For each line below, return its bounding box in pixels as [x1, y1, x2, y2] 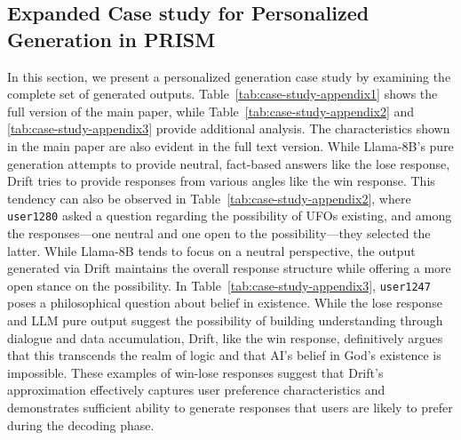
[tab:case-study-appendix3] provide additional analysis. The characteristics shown [7, 119, 450, 138]
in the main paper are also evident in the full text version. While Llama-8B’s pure [7, 136, 454, 155]
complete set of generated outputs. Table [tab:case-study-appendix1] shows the [7, 84, 438, 103]
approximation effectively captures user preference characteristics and [7, 380, 385, 399]
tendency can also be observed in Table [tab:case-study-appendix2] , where [7, 188, 411, 207]
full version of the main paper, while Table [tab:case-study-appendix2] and [7, 101, 415, 120]
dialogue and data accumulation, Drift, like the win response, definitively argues [7, 328, 443, 347]
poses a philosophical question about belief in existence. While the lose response [7, 293, 442, 312]
